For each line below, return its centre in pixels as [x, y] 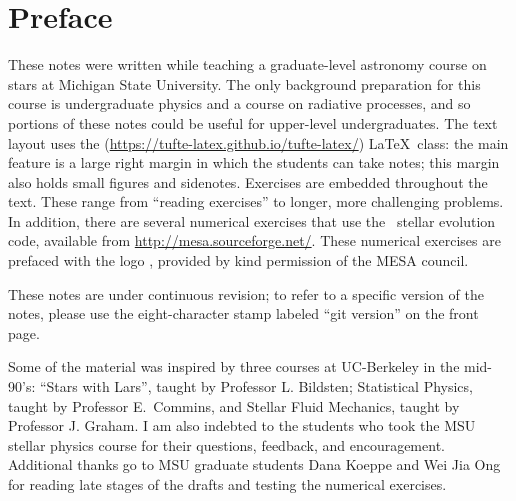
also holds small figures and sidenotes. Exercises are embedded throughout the [248, 181]
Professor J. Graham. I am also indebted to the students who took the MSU [242, 425]
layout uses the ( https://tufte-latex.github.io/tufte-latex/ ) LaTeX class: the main [258, 142]
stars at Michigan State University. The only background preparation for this [244, 83]
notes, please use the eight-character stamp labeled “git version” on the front [243, 313]
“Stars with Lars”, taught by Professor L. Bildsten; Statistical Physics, [256, 386]
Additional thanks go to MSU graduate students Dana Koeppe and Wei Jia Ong [254, 464]
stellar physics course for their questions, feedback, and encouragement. [226, 444]
